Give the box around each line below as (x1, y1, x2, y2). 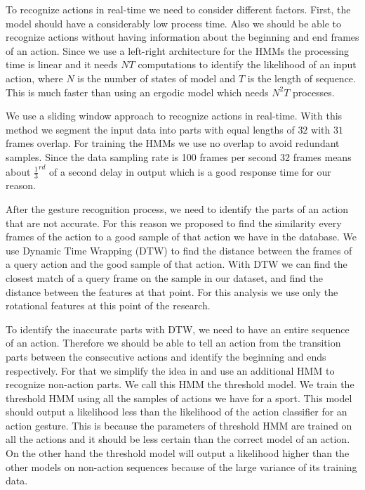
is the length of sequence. (247, 70, 356, 85)
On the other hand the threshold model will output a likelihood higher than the (6, 446, 350, 460)
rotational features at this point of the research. (6, 298, 211, 313)
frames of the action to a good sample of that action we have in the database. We (6, 229, 357, 244)
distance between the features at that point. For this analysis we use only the (6, 284, 338, 299)
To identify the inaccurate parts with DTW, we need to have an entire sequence (6, 321, 350, 336)
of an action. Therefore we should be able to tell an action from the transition (6, 335, 341, 350)
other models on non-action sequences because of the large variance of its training (6, 459, 357, 474)
